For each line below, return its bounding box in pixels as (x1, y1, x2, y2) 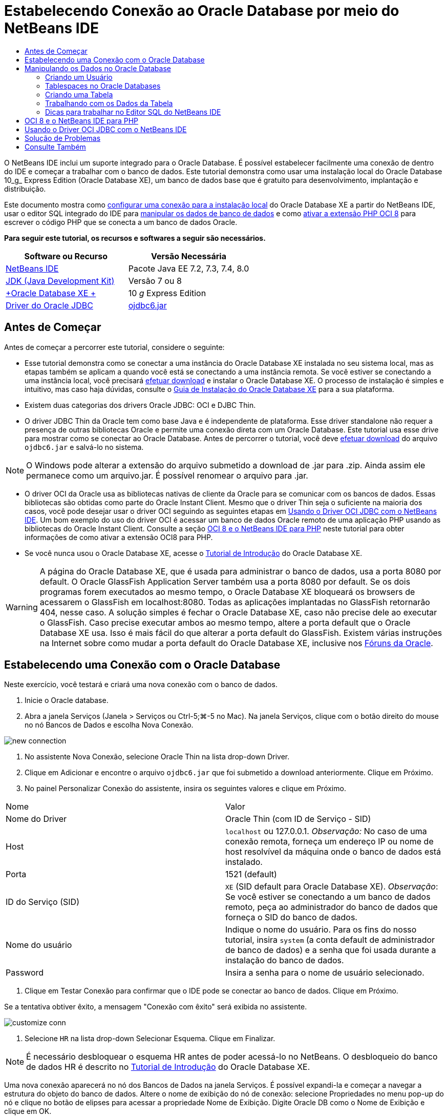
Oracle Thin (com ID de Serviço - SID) (225, 814, 371, 824)
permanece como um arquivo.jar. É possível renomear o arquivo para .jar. (26, 470, 308, 481)
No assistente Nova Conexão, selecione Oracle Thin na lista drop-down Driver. (25, 752, 290, 761)
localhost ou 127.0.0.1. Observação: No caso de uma (225, 826, 427, 837)
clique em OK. (4, 1107, 52, 1116)
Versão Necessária (151, 251, 226, 261)
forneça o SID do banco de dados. (225, 912, 357, 923)
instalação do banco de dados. (225, 955, 344, 966)
